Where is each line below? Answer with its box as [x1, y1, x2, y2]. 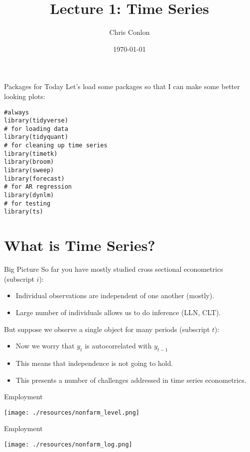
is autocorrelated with [85, 340, 152, 351]
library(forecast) [4, 175, 65, 182]
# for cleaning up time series [4, 142, 108, 149]
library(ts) [4, 208, 43, 216]
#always [4, 109, 29, 116]
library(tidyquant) [4, 133, 68, 141]
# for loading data [4, 125, 68, 132]
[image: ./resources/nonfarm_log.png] [4, 441, 132, 448]
